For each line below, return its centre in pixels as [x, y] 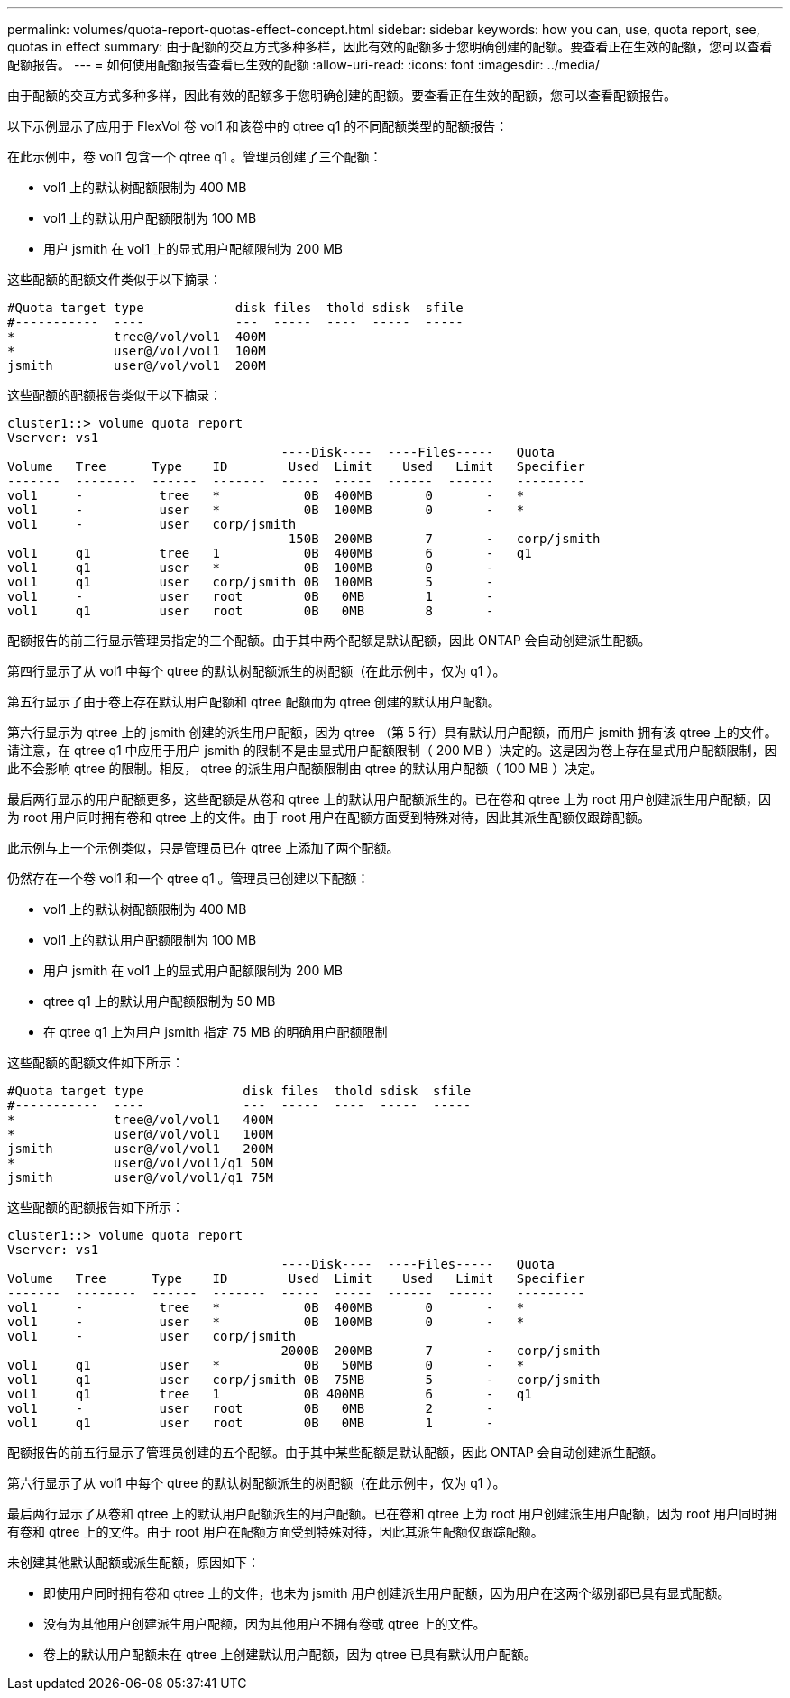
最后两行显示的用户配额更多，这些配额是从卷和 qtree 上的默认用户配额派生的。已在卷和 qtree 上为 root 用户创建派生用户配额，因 [390, 799]
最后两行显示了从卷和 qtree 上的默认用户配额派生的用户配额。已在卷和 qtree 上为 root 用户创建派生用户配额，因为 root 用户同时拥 [392, 1513]
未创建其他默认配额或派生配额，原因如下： [133, 1562]
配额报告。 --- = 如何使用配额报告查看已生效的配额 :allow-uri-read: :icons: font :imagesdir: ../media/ [304, 65]
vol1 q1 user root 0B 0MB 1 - [251, 1423]
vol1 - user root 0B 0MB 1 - [251, 596]
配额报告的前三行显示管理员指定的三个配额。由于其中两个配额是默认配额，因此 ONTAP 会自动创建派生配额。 [329, 640]
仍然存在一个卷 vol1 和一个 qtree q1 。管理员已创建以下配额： [188, 878]
